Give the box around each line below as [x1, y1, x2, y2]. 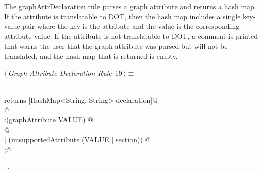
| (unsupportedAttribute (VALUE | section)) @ [4, 134, 151, 145]
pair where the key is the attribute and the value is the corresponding [22, 21, 240, 31]
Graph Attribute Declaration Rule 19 [8, 67, 122, 78]
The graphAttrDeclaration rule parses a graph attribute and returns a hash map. [4, 1, 256, 11]
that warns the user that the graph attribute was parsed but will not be [4, 40, 228, 51]
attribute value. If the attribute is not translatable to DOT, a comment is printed [4, 30, 258, 41]
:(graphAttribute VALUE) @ [4, 114, 93, 124]
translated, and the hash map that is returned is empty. [4, 50, 178, 61]
